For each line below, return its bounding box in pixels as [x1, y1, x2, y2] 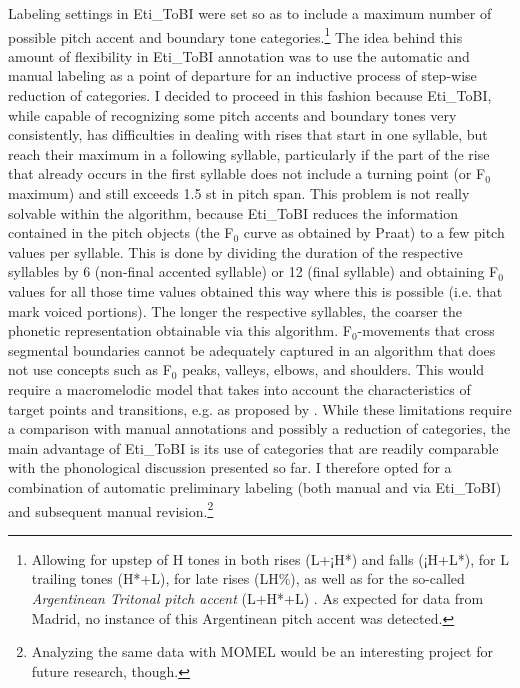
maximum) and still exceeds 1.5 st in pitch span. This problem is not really [8, 183, 470, 203]
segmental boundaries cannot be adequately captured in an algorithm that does [8, 339, 496, 360]
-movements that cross [357, 320, 495, 341]
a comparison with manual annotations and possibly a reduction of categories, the [8, 418, 511, 439]
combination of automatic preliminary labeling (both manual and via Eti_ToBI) [8, 476, 502, 497]
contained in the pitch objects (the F [8, 222, 234, 243]
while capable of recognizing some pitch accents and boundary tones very [8, 104, 457, 125]
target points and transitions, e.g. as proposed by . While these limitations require [8, 398, 512, 419]
